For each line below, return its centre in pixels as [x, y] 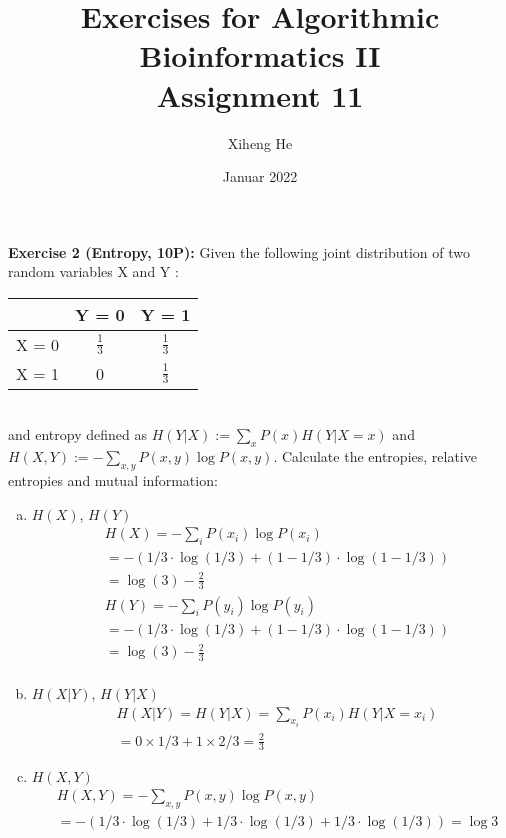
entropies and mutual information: [113, 480]
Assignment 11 [260, 94]
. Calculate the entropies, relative [375, 456]
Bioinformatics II [260, 55]
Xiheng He [260, 142]
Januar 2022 [260, 176]
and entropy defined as [77, 434]
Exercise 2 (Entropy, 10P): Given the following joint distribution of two [239, 251]
